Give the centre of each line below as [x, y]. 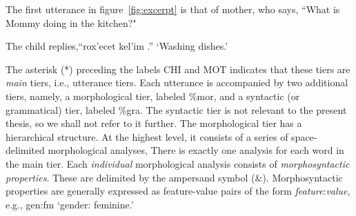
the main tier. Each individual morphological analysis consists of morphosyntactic [178, 163]
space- [304, 136]
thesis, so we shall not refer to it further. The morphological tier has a [154, 123]
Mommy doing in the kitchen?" [71, 22]
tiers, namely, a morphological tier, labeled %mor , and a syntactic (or [153, 96]
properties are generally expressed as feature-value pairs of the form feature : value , [178, 191]
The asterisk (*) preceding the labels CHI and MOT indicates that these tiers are [178, 69]
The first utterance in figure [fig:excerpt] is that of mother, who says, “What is [173, 9]
